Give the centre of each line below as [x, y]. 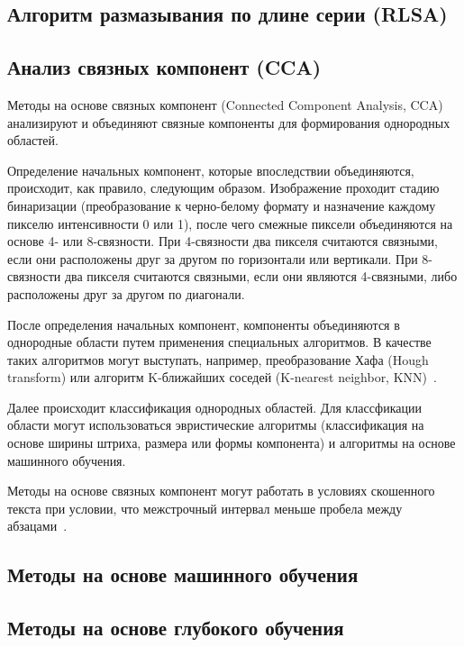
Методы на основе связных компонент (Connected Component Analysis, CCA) [225, 104]
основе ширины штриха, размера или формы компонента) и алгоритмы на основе [232, 443]
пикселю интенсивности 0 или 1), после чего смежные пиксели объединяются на [230, 223]
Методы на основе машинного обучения [183, 574]
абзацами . [37, 526]
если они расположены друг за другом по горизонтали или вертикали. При [213, 258]
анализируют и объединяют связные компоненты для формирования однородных [229, 122]
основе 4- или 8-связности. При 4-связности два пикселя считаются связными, [223, 241]
